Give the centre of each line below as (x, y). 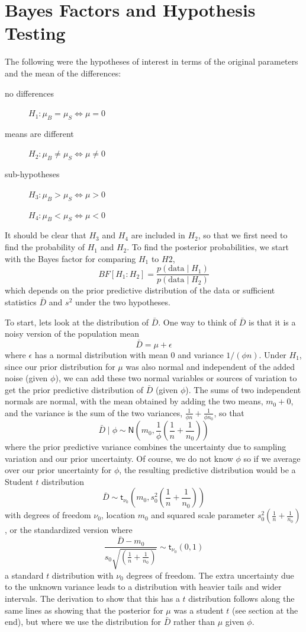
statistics (21, 301)
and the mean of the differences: (63, 73)
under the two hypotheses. (123, 301)
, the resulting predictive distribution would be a (207, 470)
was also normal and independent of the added (210, 366)
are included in (158, 235)
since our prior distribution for (60, 366)
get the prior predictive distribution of (74, 389)
